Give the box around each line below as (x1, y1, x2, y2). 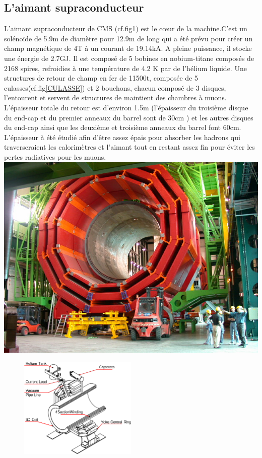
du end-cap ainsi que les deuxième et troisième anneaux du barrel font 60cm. (4, 122, 241, 133)
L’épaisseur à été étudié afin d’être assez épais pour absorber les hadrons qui (4, 132, 240, 142)
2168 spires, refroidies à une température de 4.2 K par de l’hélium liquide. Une (4, 62, 247, 73)
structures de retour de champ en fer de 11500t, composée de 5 (4, 73, 198, 83)
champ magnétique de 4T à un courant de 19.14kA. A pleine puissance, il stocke (4, 43, 252, 53)
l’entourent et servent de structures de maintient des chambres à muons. (4, 92, 227, 103)
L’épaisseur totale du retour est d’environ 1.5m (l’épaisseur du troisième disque (4, 102, 248, 112)
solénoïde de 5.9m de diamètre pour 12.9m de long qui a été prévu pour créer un (4, 33, 253, 43)
